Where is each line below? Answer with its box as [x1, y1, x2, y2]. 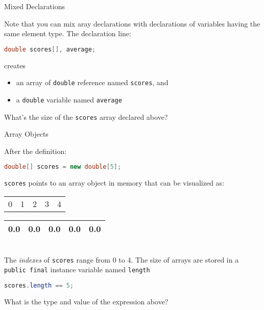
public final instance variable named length [4, 264, 150, 275]
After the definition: [4, 145, 67, 156]
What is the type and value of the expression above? [4, 296, 169, 306]
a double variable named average [16, 94, 122, 105]
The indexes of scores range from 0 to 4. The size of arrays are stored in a [4, 254, 239, 265]
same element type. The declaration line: [4, 28, 131, 39]
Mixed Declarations [4, 1, 65, 11]
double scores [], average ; [4, 45, 96, 53]
